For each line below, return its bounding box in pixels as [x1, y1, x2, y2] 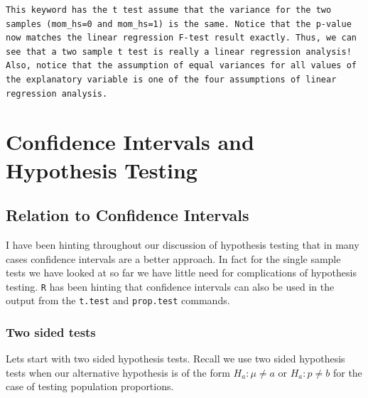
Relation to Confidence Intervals [6, 204, 249, 226]
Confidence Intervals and [6, 127, 254, 156]
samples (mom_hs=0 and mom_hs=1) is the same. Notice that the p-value [6, 18, 352, 29]
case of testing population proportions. [6, 379, 174, 394]
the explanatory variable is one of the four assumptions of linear [6, 74, 337, 85]
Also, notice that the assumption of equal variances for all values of [6, 60, 357, 71]
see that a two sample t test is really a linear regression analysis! [6, 46, 352, 57]
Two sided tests [6, 323, 96, 340]
